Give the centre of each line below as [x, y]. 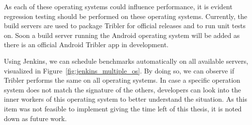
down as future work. [35, 118]
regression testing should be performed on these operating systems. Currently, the [126, 16]
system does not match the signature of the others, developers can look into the [123, 89]
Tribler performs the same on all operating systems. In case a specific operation [122, 80]
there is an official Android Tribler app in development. [86, 45]
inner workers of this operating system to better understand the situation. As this [126, 99]
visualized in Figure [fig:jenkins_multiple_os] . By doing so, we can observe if [119, 70]
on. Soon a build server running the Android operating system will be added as [122, 35]
